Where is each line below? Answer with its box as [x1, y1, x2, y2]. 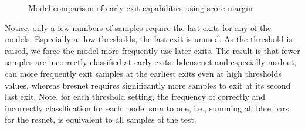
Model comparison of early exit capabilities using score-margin [28, 2, 253, 13]
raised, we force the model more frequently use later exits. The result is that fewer [5, 44, 300, 56]
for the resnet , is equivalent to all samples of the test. [5, 113, 196, 125]
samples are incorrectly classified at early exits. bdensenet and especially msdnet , [5, 56, 296, 68]
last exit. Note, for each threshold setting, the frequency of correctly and [5, 90, 266, 103]
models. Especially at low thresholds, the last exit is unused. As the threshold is [5, 33, 292, 45]
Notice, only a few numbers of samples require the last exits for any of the [5, 21, 272, 33]
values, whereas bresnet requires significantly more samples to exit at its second [5, 79, 291, 91]
